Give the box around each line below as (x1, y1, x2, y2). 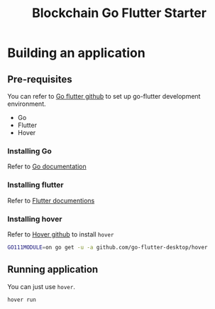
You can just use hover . (7, 282, 76, 291)
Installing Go (7, 146, 52, 156)
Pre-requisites (7, 73, 72, 85)
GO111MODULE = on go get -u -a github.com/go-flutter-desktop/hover (7, 244, 208, 251)
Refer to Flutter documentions (7, 196, 95, 205)
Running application (7, 264, 99, 276)
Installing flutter (7, 180, 64, 190)
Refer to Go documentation (7, 162, 87, 171)
